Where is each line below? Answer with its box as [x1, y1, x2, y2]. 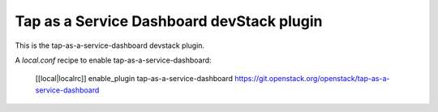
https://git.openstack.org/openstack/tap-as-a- [234, 74, 390, 84]
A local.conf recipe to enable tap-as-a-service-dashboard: [15, 55, 212, 65]
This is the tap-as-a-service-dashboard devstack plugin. [15, 41, 205, 50]
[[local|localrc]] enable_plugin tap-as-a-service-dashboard [35, 74, 234, 84]
